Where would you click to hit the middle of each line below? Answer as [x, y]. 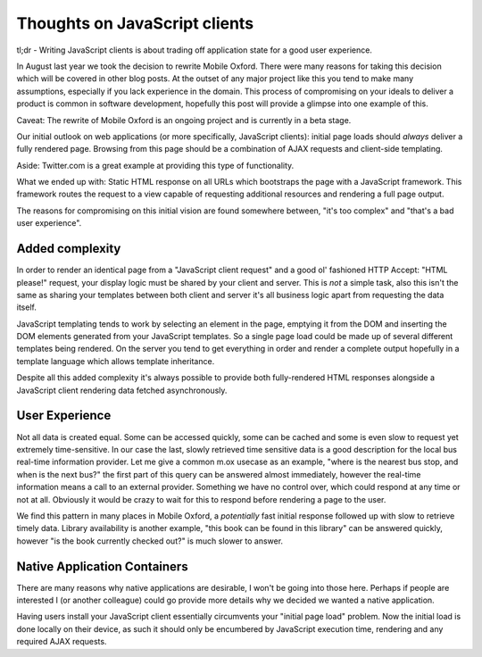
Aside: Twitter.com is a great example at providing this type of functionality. [155, 165]
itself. [27, 307]
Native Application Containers [102, 566]
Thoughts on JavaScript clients [135, 23]
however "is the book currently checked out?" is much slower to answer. [150, 541]
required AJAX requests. [62, 642]
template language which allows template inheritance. [116, 361]
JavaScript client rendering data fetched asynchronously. [122, 390]
